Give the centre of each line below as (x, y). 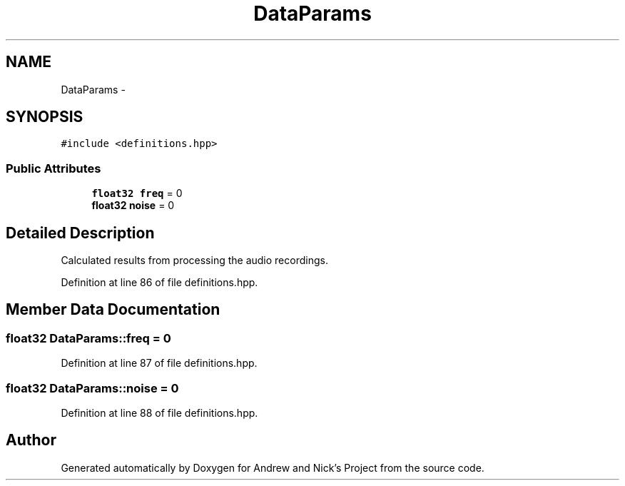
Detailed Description (80, 233)
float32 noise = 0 (133, 206)
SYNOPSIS (45, 117)
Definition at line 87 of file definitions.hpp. (159, 363)
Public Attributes (54, 168)
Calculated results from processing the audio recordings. (194, 260)
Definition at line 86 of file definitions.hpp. (159, 283)
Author (31, 440)
